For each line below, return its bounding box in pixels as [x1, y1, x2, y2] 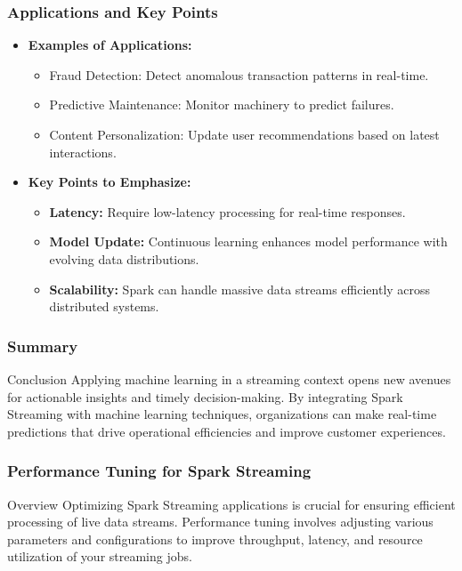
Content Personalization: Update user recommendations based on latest [49, 125, 440, 143]
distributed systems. [49, 297, 159, 316]
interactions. [49, 142, 117, 161]
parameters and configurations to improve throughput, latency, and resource [7, 529, 423, 548]
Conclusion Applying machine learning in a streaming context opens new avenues [7, 369, 451, 388]
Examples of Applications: [28, 36, 192, 54]
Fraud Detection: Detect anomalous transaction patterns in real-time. [49, 65, 429, 84]
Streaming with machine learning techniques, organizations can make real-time [7, 405, 437, 423]
